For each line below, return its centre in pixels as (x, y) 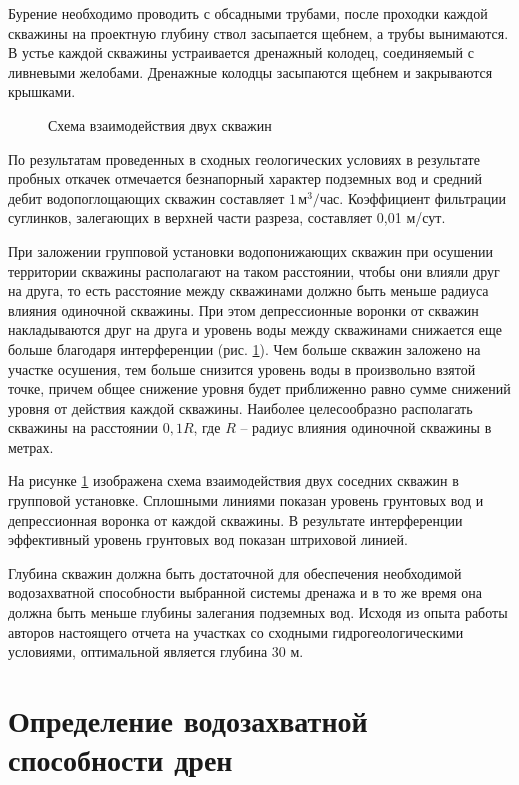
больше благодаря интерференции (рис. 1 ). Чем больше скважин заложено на (244, 348)
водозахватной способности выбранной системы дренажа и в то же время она (245, 592)
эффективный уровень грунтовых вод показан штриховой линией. (208, 539)
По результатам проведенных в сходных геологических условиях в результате (244, 158)
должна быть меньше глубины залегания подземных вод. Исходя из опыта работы (258, 612)
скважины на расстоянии (83, 427)
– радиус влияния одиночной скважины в (366, 427)
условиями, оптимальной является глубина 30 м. (156, 651)
